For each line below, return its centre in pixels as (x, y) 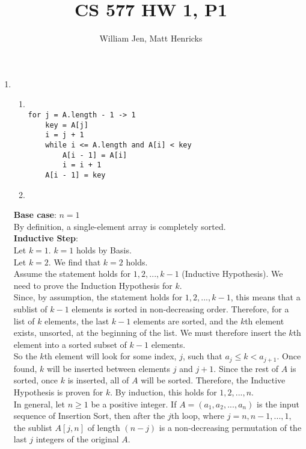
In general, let (39, 404)
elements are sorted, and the (185, 320)
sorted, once (36, 380)
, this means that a (265, 297)
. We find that (75, 262)
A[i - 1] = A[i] (95, 155)
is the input (278, 404)
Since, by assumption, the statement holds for (98, 297)
